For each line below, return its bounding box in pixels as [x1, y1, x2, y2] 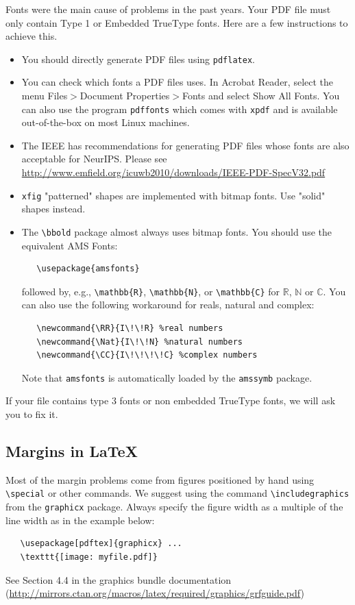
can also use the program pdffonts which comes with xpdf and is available [21, 101, 338, 116]
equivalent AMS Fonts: [21, 238, 118, 252]
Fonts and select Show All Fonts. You [182, 88, 340, 103]
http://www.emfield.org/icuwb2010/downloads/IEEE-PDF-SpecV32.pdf [21, 165, 326, 180]
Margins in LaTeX [5, 441, 138, 462]
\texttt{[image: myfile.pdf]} [20, 552, 158, 562]
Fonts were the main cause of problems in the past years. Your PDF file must [5, 2, 331, 16]
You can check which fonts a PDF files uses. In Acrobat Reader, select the [21, 75, 334, 89]
